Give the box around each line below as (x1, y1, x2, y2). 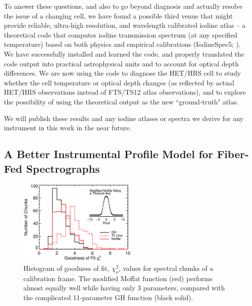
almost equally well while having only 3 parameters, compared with (23, 283, 225, 293)
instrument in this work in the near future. (4, 122, 132, 133)
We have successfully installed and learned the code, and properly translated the (4, 48, 244, 59)
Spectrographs (26, 161, 100, 176)
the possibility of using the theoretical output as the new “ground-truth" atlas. (4, 96, 239, 106)
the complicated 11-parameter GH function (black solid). (23, 292, 193, 302)
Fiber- (217, 146, 249, 162)
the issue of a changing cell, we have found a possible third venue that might (4, 10, 233, 20)
